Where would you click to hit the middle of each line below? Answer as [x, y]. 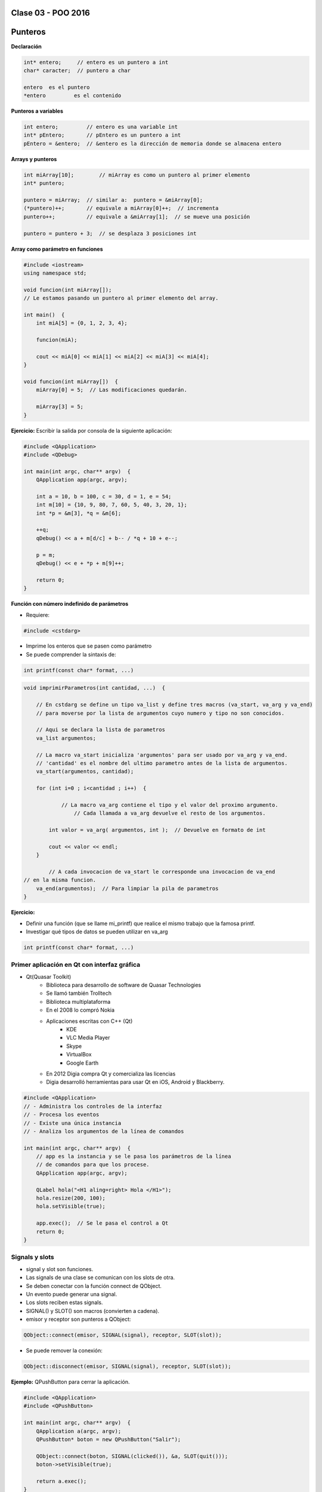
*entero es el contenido [72, 96]
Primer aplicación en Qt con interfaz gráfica [75, 965]
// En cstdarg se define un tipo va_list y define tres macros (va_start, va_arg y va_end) [174, 705]
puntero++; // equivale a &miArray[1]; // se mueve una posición [137, 217]
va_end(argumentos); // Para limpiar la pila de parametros [127, 888]
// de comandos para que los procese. [93, 1165]
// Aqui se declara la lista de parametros [100, 730]
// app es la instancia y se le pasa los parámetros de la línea [134, 1157]
